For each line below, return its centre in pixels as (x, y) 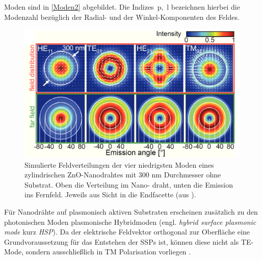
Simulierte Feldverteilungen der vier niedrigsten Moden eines (119, 164)
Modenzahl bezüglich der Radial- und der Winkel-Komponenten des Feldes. (122, 17)
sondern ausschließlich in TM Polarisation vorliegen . (108, 252)
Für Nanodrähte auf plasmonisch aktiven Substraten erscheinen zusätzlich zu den (131, 211)
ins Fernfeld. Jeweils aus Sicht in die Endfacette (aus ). (110, 194)
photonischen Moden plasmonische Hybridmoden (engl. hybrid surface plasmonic (130, 222)
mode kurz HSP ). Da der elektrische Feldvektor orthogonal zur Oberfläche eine (127, 232)
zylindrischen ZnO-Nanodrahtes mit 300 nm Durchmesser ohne (123, 175)
